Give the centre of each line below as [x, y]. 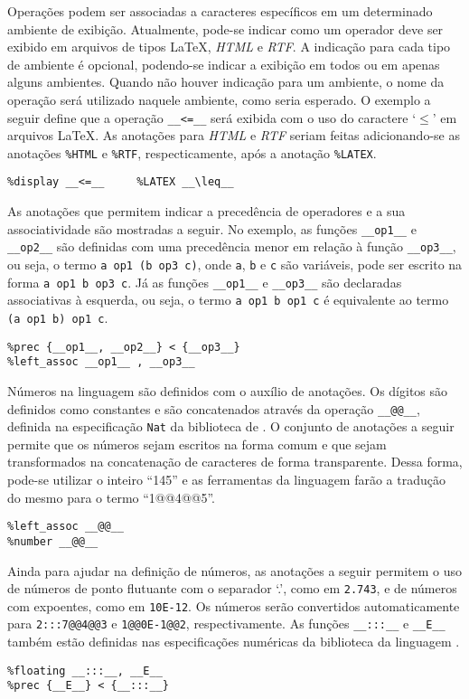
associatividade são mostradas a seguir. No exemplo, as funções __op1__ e [212, 228]
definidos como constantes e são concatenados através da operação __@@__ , [214, 408]
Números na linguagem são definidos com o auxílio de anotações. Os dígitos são [228, 390]
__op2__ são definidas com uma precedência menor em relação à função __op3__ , [232, 246]
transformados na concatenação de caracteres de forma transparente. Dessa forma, [235, 462]
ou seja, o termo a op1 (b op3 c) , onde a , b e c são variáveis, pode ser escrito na [235, 264]
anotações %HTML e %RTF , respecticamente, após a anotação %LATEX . [192, 152]
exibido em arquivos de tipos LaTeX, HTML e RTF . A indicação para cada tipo [229, 47]
